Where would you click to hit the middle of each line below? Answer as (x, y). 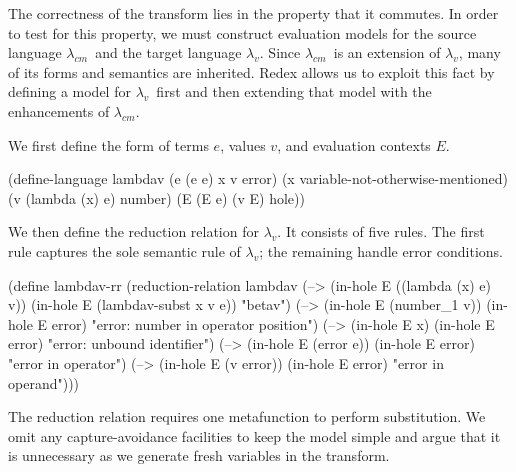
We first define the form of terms (108, 144)
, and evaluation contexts (354, 144)
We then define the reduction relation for (133, 231)
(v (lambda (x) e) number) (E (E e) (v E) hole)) (156, 197)
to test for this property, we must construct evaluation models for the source (242, 32)
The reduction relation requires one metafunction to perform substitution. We (247, 416)
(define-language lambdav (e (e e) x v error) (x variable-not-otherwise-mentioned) (258, 178)
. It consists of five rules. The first (381, 231)
